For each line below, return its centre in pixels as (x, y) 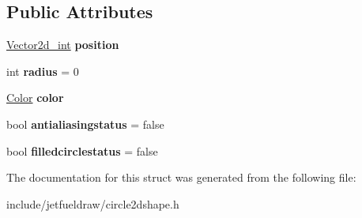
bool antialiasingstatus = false (85, 124)
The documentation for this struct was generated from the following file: (181, 177)
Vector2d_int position (63, 45)
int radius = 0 (43, 71)
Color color (35, 98)
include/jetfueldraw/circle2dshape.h (93, 203)
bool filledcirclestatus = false (82, 150)
